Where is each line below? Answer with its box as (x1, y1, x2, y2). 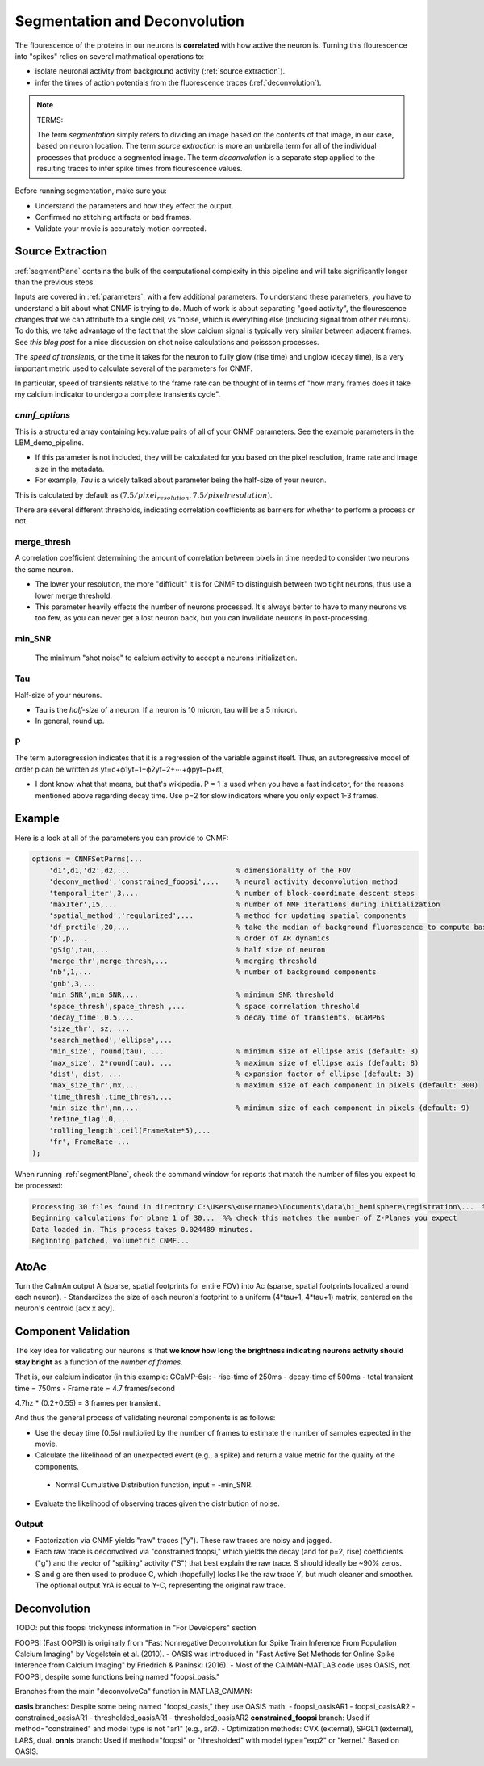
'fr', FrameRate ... (48, 1137, 131, 1146)
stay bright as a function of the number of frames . (15, 1357, 183, 1367)
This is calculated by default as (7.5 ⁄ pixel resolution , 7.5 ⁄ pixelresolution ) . (15, 490, 273, 502)
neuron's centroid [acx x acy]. (15, 1303, 115, 1313)
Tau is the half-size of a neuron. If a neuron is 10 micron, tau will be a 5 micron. (35, 704, 298, 714)
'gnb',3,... (48, 978, 97, 988)
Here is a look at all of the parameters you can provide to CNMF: (15, 833, 229, 843)
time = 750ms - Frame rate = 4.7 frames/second (15, 1383, 175, 1393)
